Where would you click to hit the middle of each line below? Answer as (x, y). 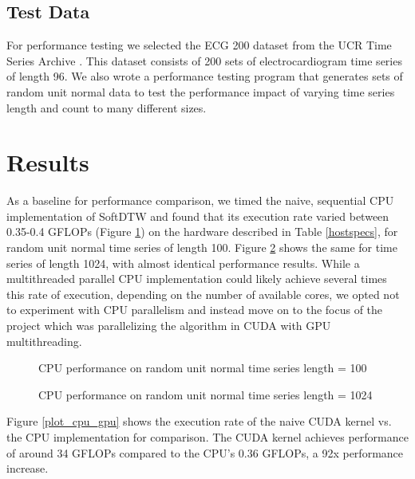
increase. (28, 468)
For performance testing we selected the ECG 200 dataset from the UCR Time (199, 45)
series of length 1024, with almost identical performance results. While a (183, 263)
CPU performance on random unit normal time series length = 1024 (206, 394)
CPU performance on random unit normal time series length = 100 (203, 368)
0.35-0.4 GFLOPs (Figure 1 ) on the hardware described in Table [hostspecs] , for (202, 232)
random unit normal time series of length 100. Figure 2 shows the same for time (202, 247)
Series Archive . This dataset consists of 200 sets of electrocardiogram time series (204, 60)
